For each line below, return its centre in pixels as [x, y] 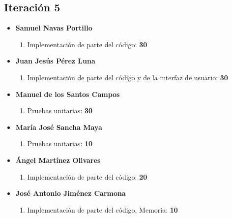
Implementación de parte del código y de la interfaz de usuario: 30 [128, 77]
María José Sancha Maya [59, 127]
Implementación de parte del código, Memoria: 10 [102, 209]
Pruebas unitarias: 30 [60, 110]
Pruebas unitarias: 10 [60, 143]
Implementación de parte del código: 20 [87, 176]
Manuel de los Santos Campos [68, 94]
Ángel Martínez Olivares [58, 160]
